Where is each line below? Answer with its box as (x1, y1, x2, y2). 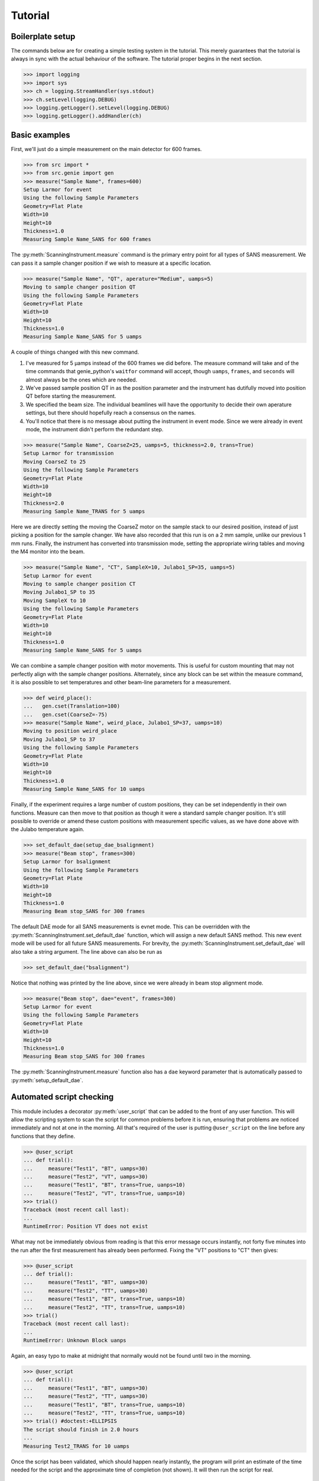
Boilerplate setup (11, 31, 76, 41)
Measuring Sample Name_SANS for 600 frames (23, 236, 152, 243)
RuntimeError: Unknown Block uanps (23, 1337, 126, 1344)
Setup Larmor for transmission (23, 450, 115, 457)
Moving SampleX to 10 (23, 597, 86, 604)
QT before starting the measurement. (25, 393, 116, 400)
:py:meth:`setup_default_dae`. (11, 1076, 83, 1083)
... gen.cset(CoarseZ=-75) (23, 711, 108, 718)
